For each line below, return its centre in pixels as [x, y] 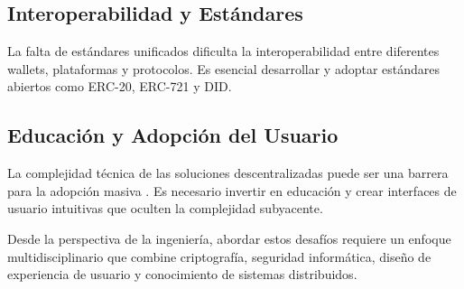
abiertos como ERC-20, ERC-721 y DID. [120, 86]
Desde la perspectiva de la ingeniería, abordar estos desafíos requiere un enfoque [229, 238]
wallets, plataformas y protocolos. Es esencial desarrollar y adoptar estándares [224, 68]
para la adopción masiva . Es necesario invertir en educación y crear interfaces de [232, 190]
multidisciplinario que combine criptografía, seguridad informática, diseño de [219, 256]
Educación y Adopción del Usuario [173, 135]
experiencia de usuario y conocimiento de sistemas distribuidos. [182, 274]
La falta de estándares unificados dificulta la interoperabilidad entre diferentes [223, 51]
